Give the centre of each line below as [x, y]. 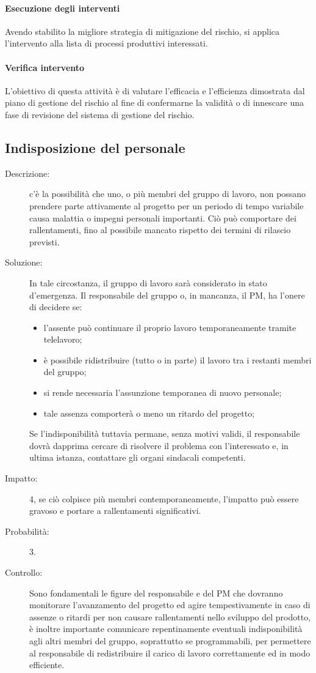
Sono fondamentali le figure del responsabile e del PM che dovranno [156, 593]
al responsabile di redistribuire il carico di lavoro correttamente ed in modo [170, 653]
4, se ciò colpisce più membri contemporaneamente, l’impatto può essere [164, 498]
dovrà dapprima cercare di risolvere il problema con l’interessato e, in [159, 445]
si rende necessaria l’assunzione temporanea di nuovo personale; [163, 392]
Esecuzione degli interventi [63, 8]
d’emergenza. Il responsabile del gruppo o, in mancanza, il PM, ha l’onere [167, 295]
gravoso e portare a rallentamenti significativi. [115, 511]
